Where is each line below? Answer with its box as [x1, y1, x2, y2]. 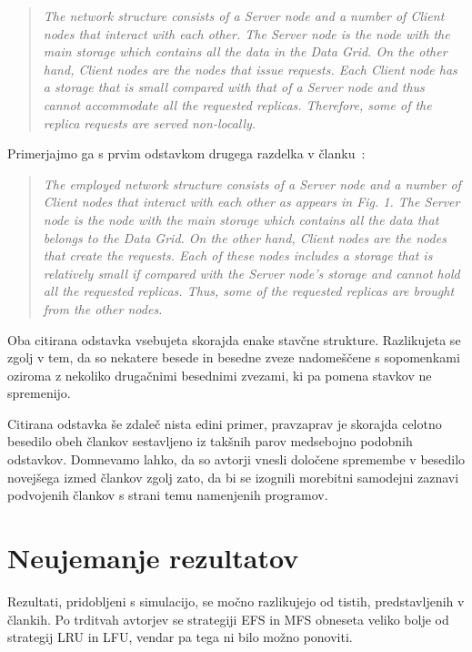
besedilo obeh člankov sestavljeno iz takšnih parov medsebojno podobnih [7, 432, 413, 451]
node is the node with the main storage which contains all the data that [43, 209, 439, 229]
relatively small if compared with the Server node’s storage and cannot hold [43, 263, 460, 282]
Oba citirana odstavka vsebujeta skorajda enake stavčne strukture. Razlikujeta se [7, 330, 461, 349]
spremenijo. [7, 383, 71, 402]
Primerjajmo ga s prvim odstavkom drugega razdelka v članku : [7, 144, 366, 163]
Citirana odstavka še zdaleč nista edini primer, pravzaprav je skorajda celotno [7, 413, 442, 433]
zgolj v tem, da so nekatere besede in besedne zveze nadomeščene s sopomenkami [7, 348, 460, 367]
